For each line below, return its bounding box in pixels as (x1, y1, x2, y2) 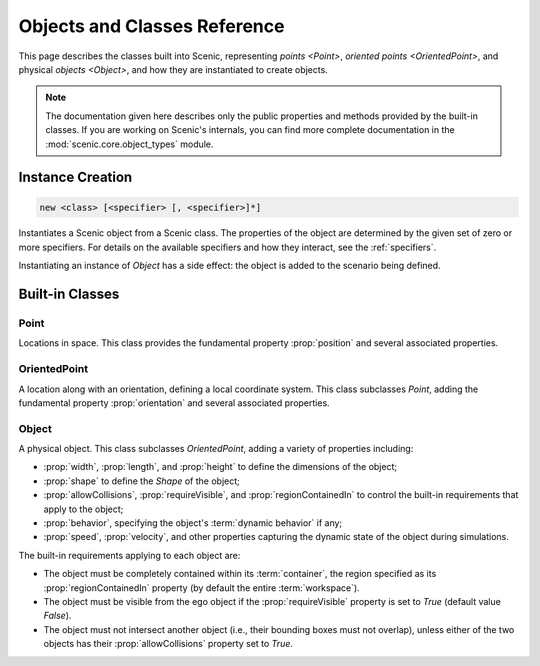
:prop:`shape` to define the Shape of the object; (43, 475, 240, 487)
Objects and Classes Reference (18, 15, 285, 37)
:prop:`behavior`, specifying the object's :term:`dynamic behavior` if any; (43, 517, 343, 529)
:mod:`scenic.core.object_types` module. (45, 138, 214, 150)
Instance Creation (18, 169, 133, 186)
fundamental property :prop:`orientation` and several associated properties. (18, 396, 330, 409)
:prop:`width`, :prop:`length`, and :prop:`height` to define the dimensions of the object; (43, 461, 398, 473)
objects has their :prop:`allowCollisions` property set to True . (43, 638, 294, 650)
